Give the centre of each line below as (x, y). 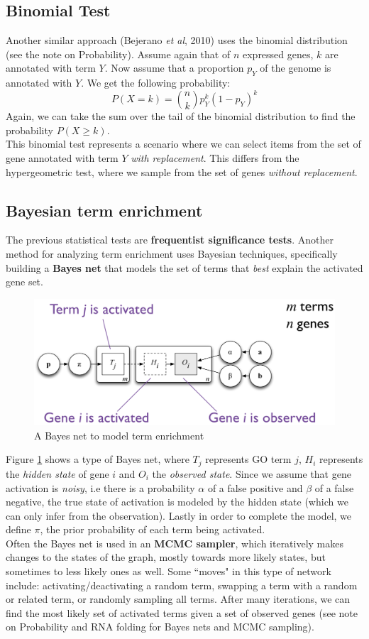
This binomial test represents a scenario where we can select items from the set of (183, 144)
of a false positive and (255, 487)
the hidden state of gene (57, 473)
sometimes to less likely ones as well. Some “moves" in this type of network (169, 571)
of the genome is (296, 68)
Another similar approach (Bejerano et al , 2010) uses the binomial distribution (177, 40)
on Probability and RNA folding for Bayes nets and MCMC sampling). (160, 627)
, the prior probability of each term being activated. (153, 529)
